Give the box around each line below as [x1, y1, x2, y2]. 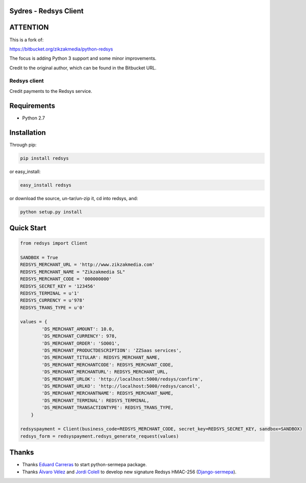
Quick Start [9, 224, 46, 232]
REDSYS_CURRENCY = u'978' [20, 298, 85, 303]
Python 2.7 [22, 115, 45, 121]
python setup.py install [20, 209, 83, 214]
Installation [9, 128, 46, 137]
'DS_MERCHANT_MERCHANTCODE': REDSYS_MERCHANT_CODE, [41, 361, 174, 368]
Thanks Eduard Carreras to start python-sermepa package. [22, 462, 147, 468]
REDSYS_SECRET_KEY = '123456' [20, 283, 96, 289]
